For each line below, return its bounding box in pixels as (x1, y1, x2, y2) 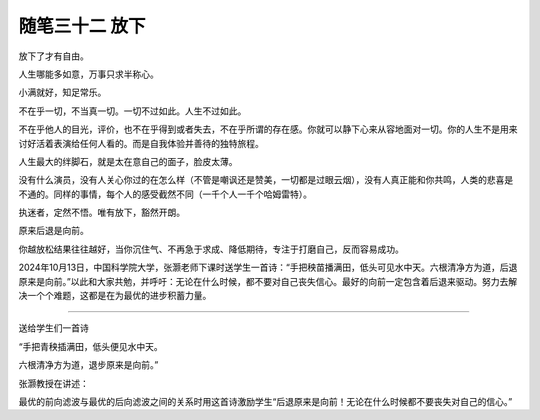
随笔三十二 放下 (18, 15, 146, 37)
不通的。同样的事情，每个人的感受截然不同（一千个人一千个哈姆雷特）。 (18, 188, 312, 200)
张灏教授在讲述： (18, 377, 89, 389)
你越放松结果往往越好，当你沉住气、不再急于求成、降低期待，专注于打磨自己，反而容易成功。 (18, 243, 404, 255)
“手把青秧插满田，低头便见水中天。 (18, 340, 164, 352)
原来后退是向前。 (18, 225, 89, 237)
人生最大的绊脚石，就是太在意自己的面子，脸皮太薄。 (18, 155, 238, 167)
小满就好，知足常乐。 (18, 86, 107, 99)
